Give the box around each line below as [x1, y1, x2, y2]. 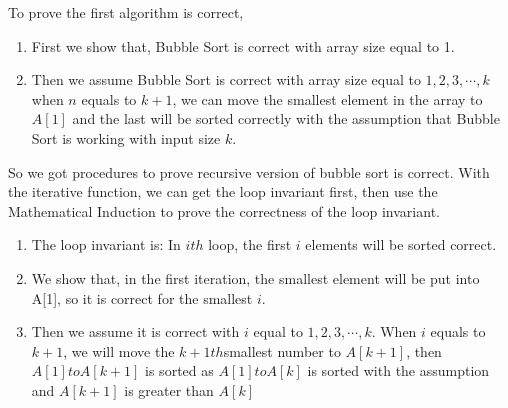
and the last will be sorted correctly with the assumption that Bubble [72, 108, 500, 129]
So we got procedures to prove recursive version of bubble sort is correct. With [8, 161, 490, 182]
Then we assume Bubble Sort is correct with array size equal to [31, 69, 421, 90]
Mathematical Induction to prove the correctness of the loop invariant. [8, 200, 440, 221]
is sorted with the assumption [307, 360, 490, 381]
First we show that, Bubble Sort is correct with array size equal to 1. [31, 35, 455, 56]
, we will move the [63, 340, 175, 361]
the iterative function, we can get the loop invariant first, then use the [8, 181, 438, 202]
